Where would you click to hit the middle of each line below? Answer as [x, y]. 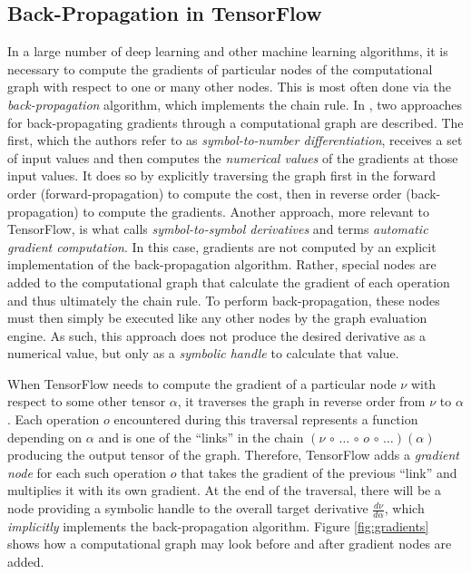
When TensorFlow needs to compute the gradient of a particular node [202, 383]
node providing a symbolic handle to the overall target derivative [188, 508]
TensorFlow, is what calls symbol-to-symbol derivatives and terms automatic [218, 229]
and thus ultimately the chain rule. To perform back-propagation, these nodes [224, 300]
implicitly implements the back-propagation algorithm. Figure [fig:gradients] [218, 525]
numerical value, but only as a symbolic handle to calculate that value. [203, 353]
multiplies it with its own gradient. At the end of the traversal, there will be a [224, 490]
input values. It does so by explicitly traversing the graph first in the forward [221, 175]
